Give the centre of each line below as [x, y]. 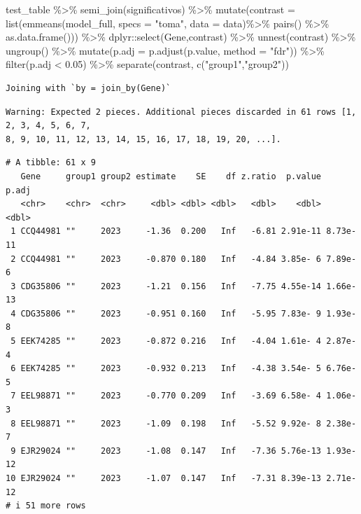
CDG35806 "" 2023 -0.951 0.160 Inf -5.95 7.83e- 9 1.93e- [189, 313]
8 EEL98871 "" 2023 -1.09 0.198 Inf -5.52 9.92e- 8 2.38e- [184, 423]
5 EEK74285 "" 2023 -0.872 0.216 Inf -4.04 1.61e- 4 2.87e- [184, 341]
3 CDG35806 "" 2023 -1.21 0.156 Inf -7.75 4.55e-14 [166, 286]
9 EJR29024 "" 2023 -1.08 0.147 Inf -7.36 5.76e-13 [166, 451]
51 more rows [56, 506]
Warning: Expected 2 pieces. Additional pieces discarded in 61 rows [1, [181, 112]
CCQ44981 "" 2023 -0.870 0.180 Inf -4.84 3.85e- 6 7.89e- [189, 259]
